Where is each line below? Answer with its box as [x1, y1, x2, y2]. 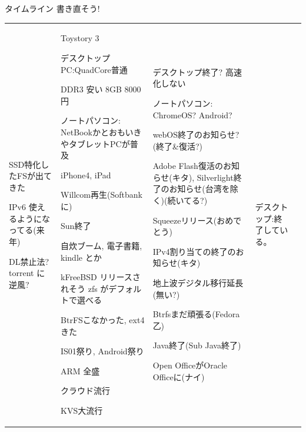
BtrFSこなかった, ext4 [61, 314, 145, 326]
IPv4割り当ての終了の [152, 245, 236, 257]
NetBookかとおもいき [61, 125, 142, 138]
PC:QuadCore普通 [61, 63, 128, 75]
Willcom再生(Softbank [61, 188, 142, 201]
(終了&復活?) [152, 139, 203, 152]
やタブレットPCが [61, 137, 130, 149]
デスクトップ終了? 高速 [152, 65, 242, 78]
